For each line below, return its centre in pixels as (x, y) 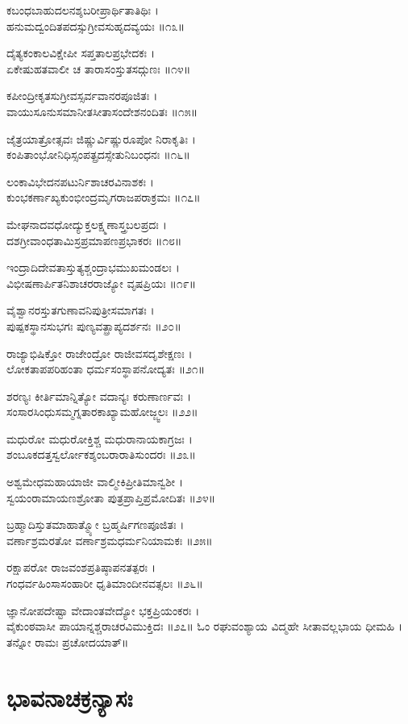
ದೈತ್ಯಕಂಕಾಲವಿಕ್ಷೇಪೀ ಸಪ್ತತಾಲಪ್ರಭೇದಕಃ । (81, 53)
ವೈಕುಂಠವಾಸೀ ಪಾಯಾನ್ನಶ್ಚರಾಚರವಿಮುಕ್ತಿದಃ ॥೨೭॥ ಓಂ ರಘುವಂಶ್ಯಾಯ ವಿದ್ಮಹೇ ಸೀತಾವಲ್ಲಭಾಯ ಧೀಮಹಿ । (205, 626)
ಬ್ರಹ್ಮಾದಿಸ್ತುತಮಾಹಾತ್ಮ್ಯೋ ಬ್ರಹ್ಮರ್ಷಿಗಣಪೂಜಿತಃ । (96, 524)
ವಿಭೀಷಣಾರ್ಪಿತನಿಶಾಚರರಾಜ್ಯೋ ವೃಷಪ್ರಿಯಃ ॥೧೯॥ (102, 283)
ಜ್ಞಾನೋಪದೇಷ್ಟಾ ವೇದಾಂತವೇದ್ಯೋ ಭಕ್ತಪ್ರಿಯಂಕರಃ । (103, 610)
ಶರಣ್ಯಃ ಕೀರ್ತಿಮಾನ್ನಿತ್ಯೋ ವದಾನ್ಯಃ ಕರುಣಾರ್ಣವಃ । (99, 395)
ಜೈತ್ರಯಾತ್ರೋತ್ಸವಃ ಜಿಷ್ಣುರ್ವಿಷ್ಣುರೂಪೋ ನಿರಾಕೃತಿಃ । (101, 138)
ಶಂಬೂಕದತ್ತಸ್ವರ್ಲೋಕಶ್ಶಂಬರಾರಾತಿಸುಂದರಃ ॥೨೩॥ (101, 454)
